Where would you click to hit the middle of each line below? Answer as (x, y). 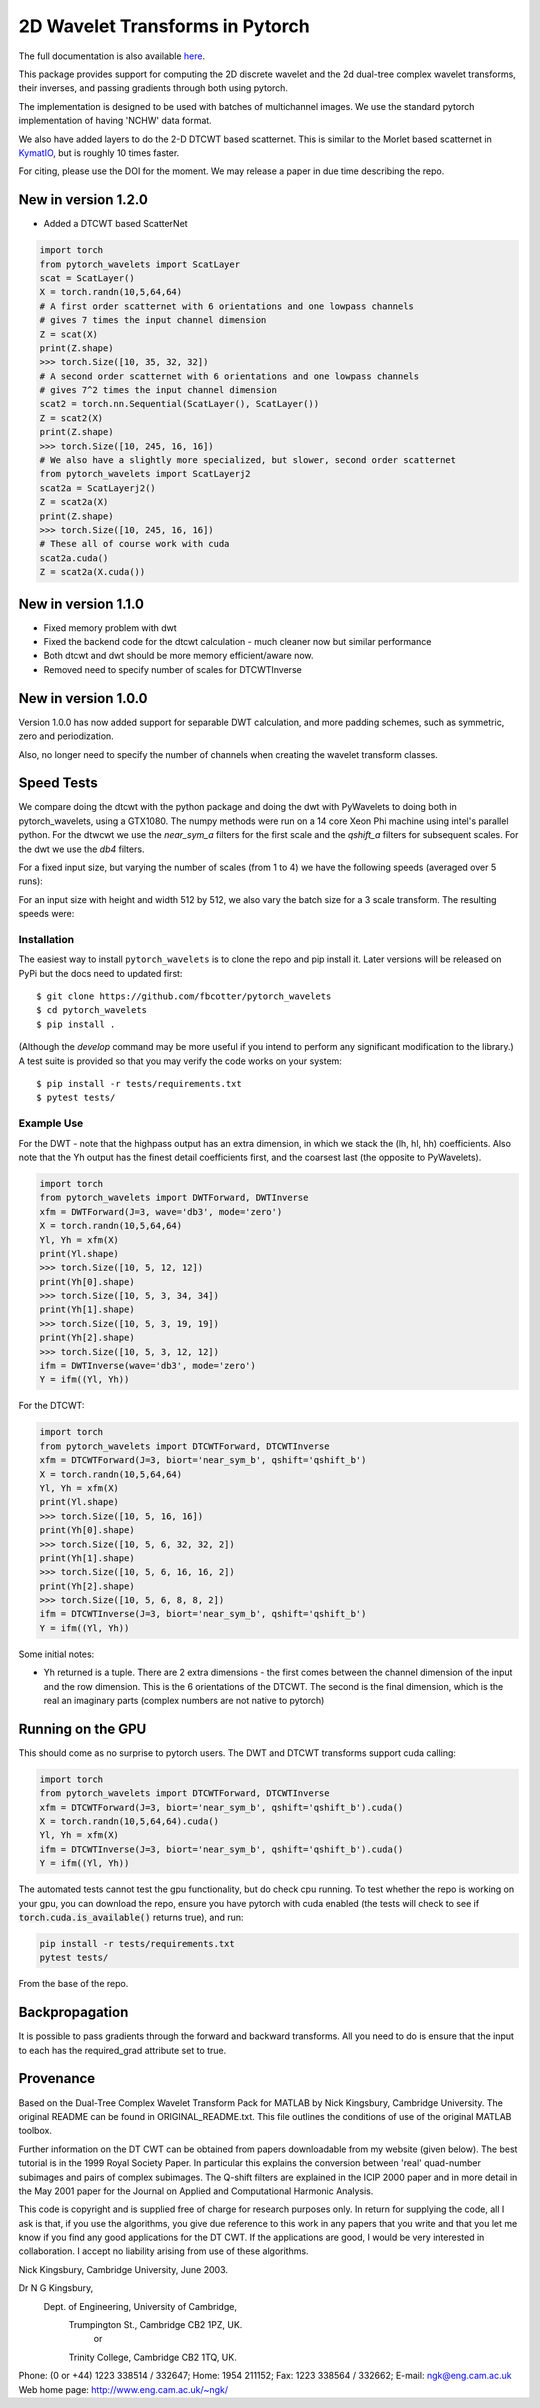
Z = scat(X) (69, 334)
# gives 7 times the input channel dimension (153, 320)
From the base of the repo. (73, 1984)
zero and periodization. (66, 736)
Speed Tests (58, 783)
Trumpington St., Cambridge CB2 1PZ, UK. (155, 2325)
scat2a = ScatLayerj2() (98, 488)
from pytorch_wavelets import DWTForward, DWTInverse (174, 1198)
